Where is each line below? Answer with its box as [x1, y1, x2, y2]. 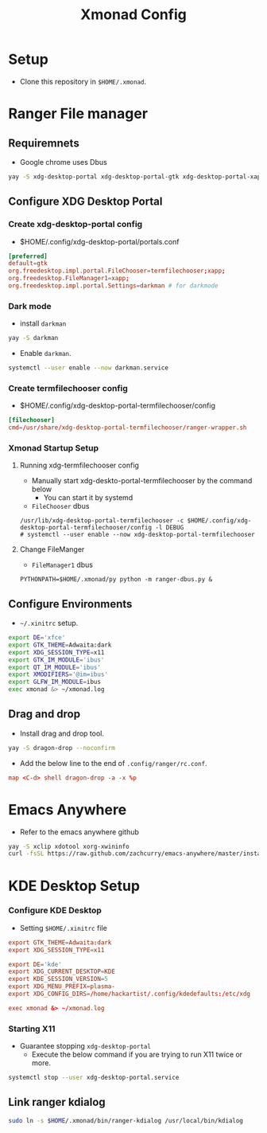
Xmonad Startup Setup [8, 442, 99, 453]
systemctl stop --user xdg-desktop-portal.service [8, 1073, 180, 1082]
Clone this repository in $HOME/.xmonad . [19, 76, 147, 86]
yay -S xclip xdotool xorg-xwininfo [8, 842, 130, 850]
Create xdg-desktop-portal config [8, 219, 143, 230]
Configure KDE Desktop [8, 905, 102, 916]
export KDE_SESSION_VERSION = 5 [8, 975, 109, 983]
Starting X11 [8, 1023, 56, 1034]
